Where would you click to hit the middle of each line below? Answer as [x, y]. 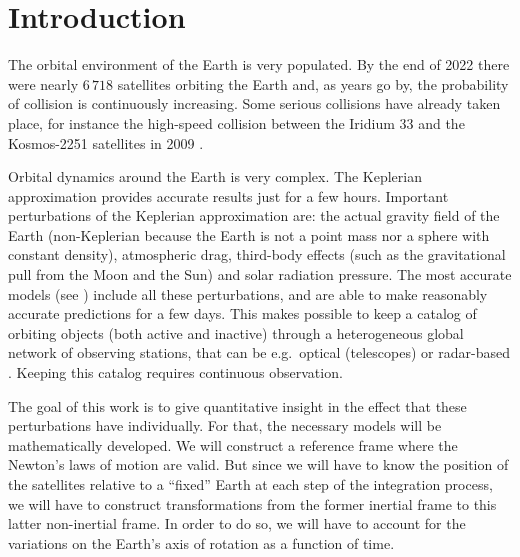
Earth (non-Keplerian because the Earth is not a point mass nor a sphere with [249, 234]
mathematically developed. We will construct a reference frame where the [233, 444]
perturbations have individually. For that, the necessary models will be [225, 425]
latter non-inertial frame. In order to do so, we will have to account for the [237, 523]
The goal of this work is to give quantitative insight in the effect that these [237, 405]
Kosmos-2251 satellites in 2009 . [106, 142]
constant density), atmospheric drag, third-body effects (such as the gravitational [257, 254]
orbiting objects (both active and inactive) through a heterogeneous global [236, 332]
